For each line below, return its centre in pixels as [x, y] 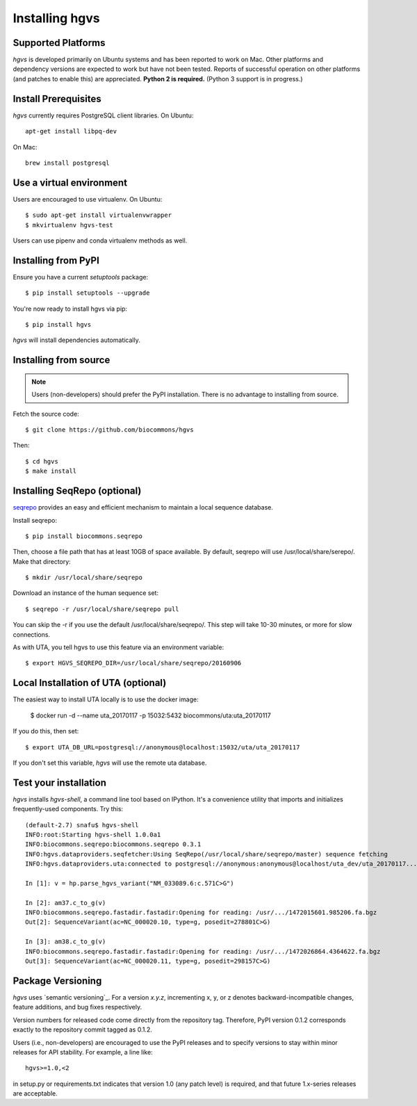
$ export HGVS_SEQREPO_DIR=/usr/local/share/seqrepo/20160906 [133, 663]
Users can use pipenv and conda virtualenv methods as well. [100, 241]
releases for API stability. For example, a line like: [83, 1052]
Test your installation [60, 782]
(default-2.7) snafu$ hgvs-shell [82, 825]
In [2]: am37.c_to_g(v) [66, 903]
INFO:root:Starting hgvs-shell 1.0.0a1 [93, 835]
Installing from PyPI [56, 260]
